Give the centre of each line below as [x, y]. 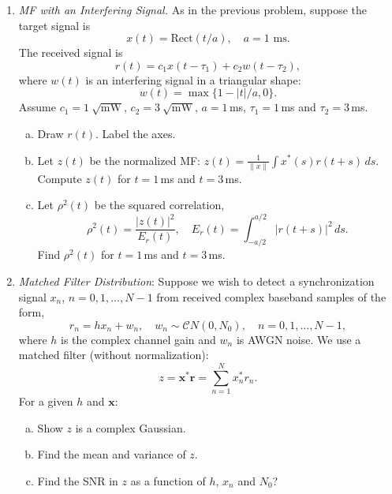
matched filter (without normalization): [114, 355]
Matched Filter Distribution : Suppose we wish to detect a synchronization [196, 281]
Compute [60, 178]
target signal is [54, 25]
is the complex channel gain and [138, 339]
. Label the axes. [136, 133]
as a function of [168, 480]
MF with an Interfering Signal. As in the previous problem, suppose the [192, 9]
